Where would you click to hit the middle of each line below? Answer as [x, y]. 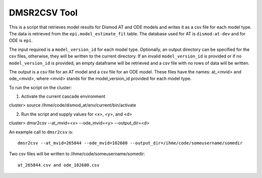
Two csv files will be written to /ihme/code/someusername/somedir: [77, 154]
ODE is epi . [21, 41]
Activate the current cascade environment [63, 96]
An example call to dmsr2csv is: [41, 132]
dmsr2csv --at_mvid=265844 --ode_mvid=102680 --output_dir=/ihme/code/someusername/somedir [130, 143]
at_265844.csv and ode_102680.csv [58, 165]
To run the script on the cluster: [41, 88]
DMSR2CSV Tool [43, 13]
